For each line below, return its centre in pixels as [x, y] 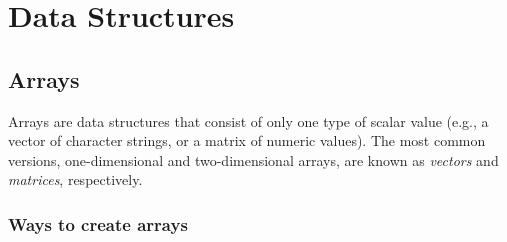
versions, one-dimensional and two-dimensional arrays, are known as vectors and [253, 159]
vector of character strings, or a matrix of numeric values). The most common [247, 140]
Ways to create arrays [98, 223]
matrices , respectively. [75, 179]
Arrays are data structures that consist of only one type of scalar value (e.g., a [248, 120]
